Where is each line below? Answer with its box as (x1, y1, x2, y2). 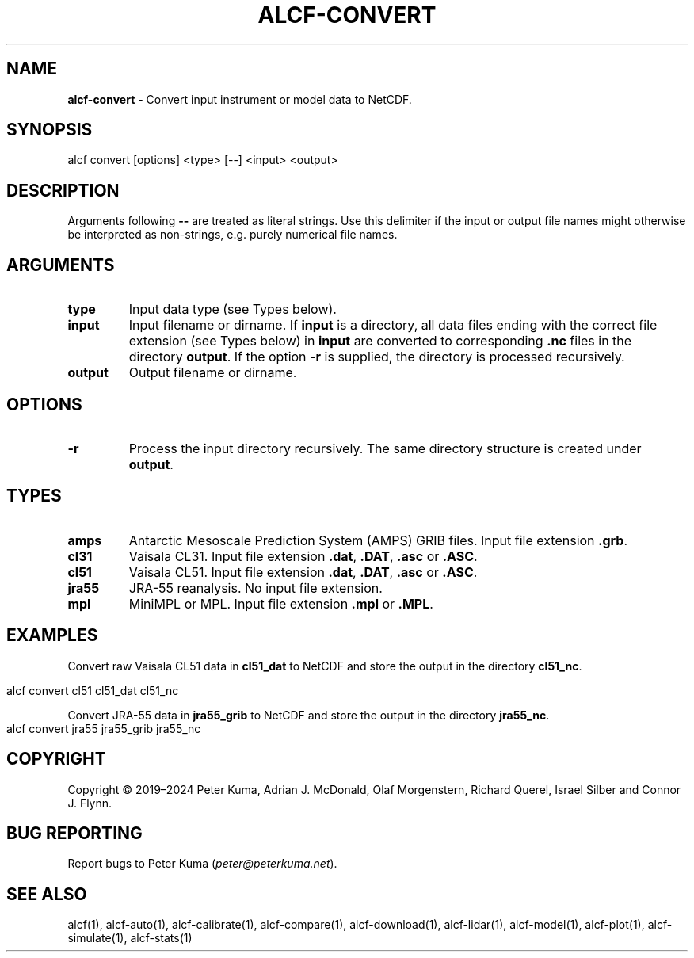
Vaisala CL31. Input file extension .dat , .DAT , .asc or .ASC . (128, 548, 478, 564)
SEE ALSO (6, 884, 87, 904)
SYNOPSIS (6, 120, 93, 140)
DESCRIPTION (6, 180, 120, 200)
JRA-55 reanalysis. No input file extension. (128, 579, 383, 596)
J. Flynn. (67, 796, 112, 810)
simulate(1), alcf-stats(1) (67, 931, 193, 945)
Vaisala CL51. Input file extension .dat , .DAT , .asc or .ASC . (128, 563, 478, 580)
